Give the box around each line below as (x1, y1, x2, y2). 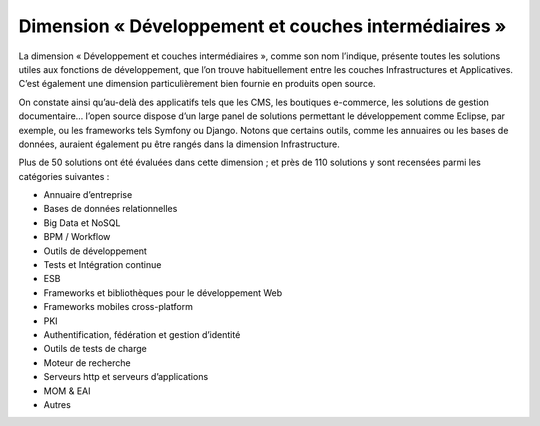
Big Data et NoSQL (43, 216, 121, 229)
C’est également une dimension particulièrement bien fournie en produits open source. (18, 78, 376, 90)
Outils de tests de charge (43, 343, 147, 355)
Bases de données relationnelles (43, 203, 178, 215)
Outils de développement (43, 245, 147, 257)
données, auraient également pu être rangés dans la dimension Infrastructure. (18, 138, 340, 150)
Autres (43, 398, 72, 410)
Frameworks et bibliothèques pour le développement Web (43, 286, 283, 299)
